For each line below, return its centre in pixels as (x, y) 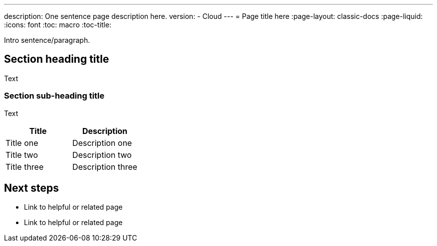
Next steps (31, 188)
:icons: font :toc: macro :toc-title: (58, 25)
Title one (22, 143)
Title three (25, 167)
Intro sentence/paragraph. (47, 40)
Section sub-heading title (54, 96)
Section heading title (57, 59)
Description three (105, 167)
